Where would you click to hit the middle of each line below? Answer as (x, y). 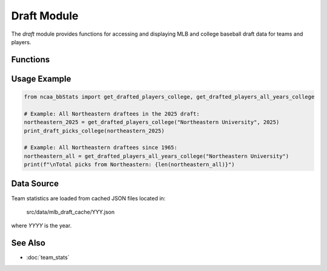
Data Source (35, 184)
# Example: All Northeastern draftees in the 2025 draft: (112, 114)
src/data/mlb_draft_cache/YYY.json (71, 212)
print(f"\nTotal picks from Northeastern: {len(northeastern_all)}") (129, 165)
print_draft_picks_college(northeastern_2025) (94, 131)
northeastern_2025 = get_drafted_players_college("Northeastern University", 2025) (152, 122)
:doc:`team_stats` (48, 258)
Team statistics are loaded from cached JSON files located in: (88, 198)
